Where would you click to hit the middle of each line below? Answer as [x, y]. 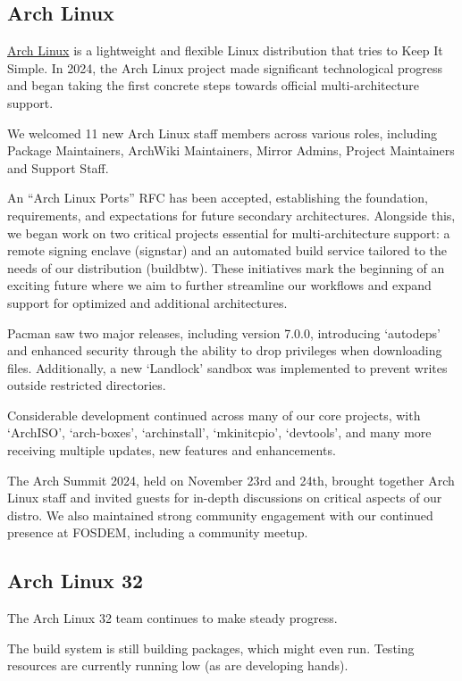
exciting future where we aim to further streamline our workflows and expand [219, 285]
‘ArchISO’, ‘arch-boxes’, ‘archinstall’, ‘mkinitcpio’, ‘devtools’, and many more [219, 432]
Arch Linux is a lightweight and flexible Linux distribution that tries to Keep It [225, 50]
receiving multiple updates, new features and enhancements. [172, 450]
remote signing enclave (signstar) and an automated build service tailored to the [227, 250]
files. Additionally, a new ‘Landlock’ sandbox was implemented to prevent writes [227, 367]
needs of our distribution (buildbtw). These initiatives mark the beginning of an [226, 267]
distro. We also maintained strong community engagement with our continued [220, 515]
